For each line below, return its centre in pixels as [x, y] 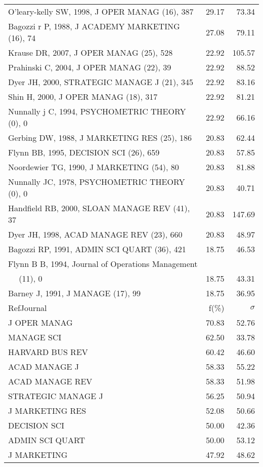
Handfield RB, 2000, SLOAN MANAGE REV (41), [99, 208]
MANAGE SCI [35, 337]
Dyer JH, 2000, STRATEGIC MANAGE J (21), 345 [101, 82]
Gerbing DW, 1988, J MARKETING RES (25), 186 [100, 138]
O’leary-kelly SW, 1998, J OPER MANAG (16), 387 [101, 11]
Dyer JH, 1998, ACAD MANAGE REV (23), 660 [95, 234]
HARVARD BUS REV [48, 352]
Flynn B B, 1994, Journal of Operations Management [103, 264]
